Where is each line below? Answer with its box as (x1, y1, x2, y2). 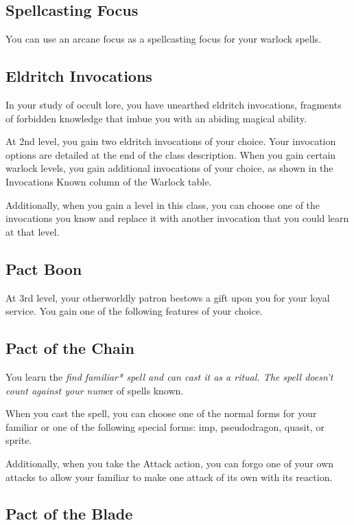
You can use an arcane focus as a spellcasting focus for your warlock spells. (5, 32, 322, 46)
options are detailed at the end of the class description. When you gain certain (5, 147, 336, 161)
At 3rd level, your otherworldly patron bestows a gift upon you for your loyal (5, 290, 330, 304)
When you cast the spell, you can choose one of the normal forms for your (5, 406, 317, 421)
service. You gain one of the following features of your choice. (5, 304, 263, 318)
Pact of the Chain (5, 337, 134, 359)
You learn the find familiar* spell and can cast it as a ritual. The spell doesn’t (5, 369, 333, 383)
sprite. (5, 433, 32, 447)
